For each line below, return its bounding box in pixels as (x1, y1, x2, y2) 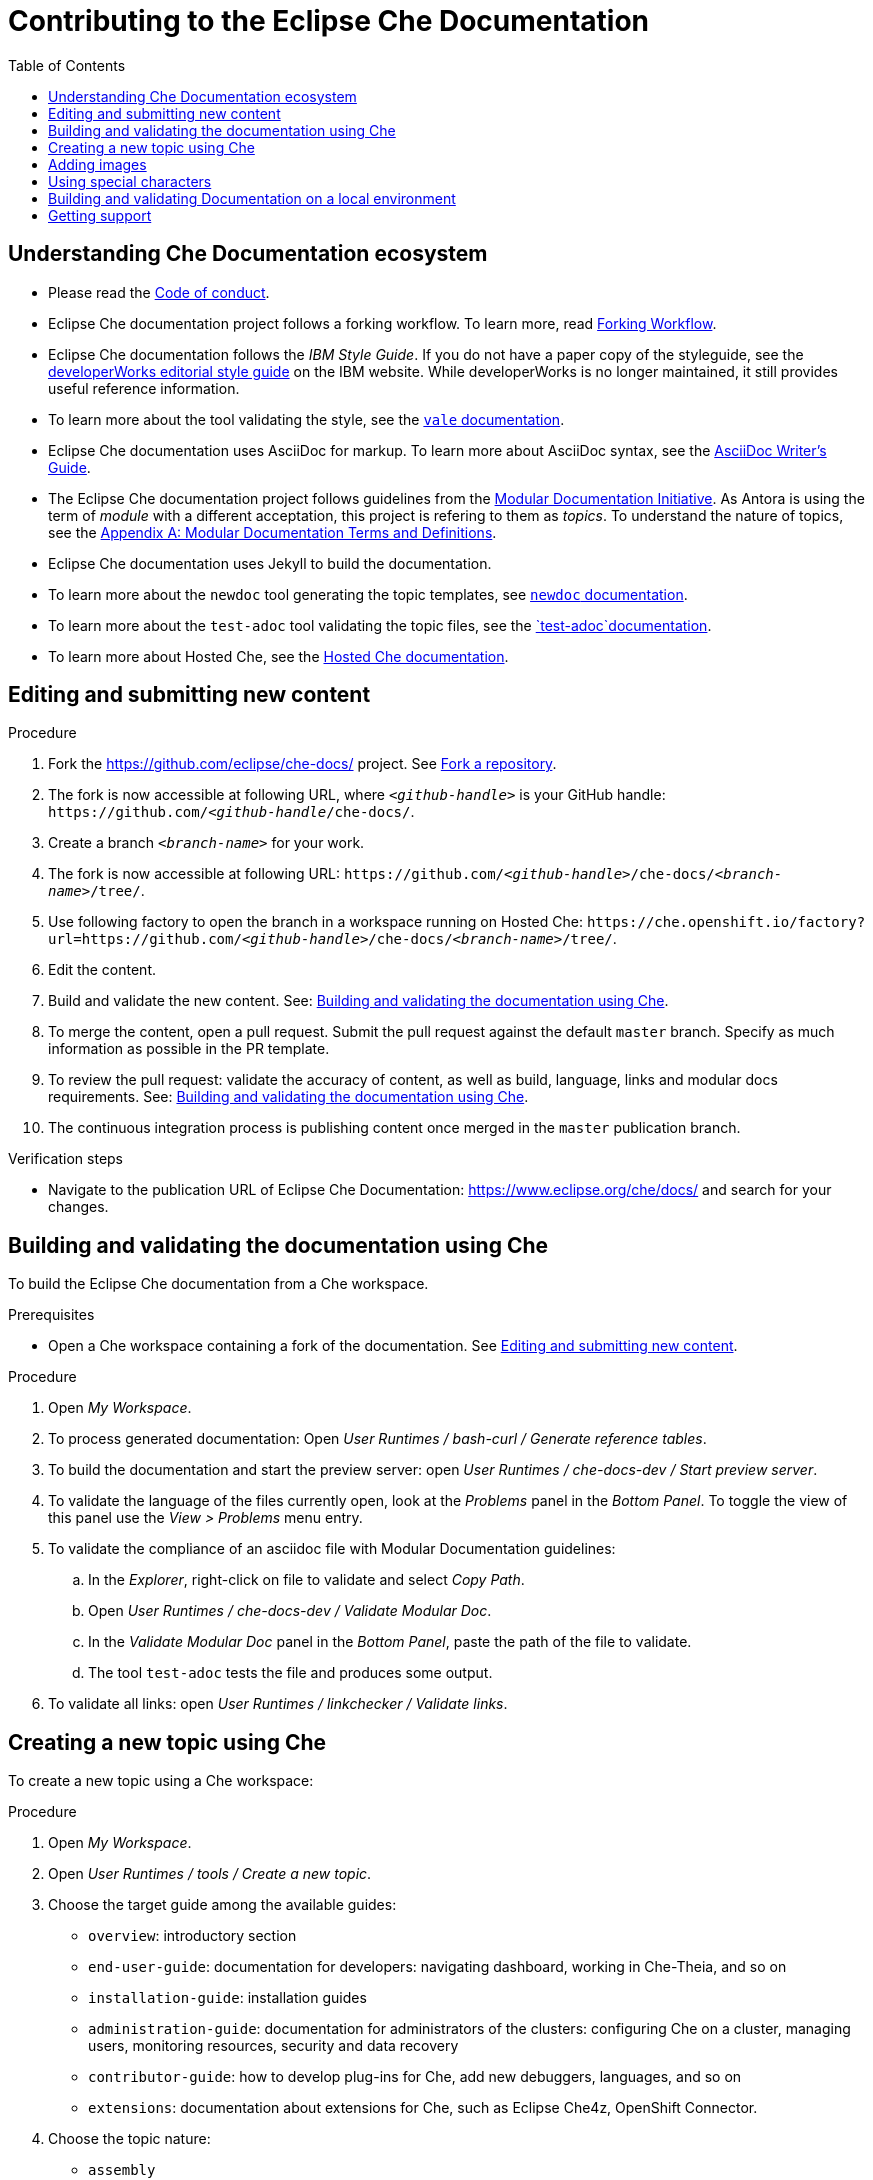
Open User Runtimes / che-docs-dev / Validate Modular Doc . (88, 1602, 492, 1620)
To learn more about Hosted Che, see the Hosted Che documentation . (48, 647, 509, 665)
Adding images (48, 155, 147, 173)
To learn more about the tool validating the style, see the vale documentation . (48, 410, 565, 428)
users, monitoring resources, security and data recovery (88, 2037, 459, 2055)
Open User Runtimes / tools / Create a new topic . (48, 1865, 372, 1883)
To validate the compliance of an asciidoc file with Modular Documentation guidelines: (48, 1540, 616, 1558)
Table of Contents (8, 56, 126, 74)
